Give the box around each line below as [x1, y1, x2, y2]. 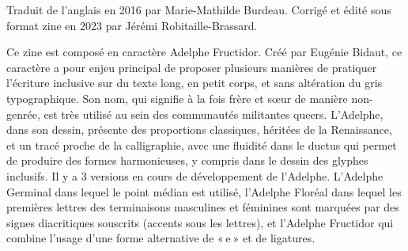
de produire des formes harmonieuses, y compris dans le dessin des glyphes [6, 152, 368, 169]
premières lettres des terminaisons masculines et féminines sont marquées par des [6, 199, 399, 215]
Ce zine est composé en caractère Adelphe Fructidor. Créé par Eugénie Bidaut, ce [6, 44, 402, 60]
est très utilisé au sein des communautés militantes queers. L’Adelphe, [43, 105, 383, 122]
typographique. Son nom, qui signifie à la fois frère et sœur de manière [6, 89, 348, 106]
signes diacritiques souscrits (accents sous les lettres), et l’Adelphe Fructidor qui [6, 214, 394, 230]
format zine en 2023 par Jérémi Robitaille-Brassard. [6, 17, 258, 33]
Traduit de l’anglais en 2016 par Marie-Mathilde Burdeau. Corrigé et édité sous [6, 2, 391, 17]
